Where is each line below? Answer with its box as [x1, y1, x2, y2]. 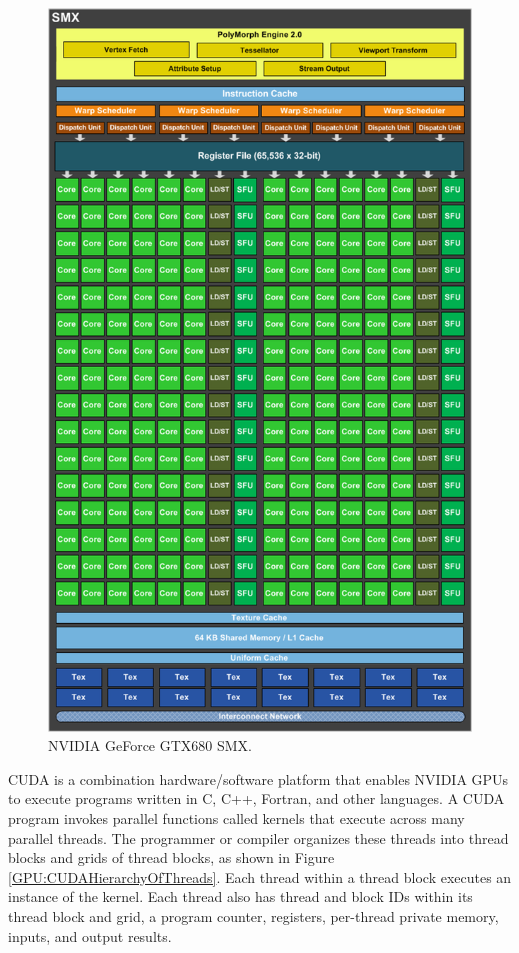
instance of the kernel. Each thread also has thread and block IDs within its [8, 886, 473, 907]
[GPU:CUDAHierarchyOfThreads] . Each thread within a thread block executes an [8, 866, 512, 887]
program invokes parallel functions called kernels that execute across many [8, 808, 465, 828]
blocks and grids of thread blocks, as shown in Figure [8, 847, 335, 868]
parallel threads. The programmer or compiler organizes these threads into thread [8, 827, 509, 848]
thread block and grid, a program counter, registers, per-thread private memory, [8, 905, 499, 926]
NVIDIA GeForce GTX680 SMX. [48, 735, 253, 756]
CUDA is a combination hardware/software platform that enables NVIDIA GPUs [8, 768, 509, 789]
